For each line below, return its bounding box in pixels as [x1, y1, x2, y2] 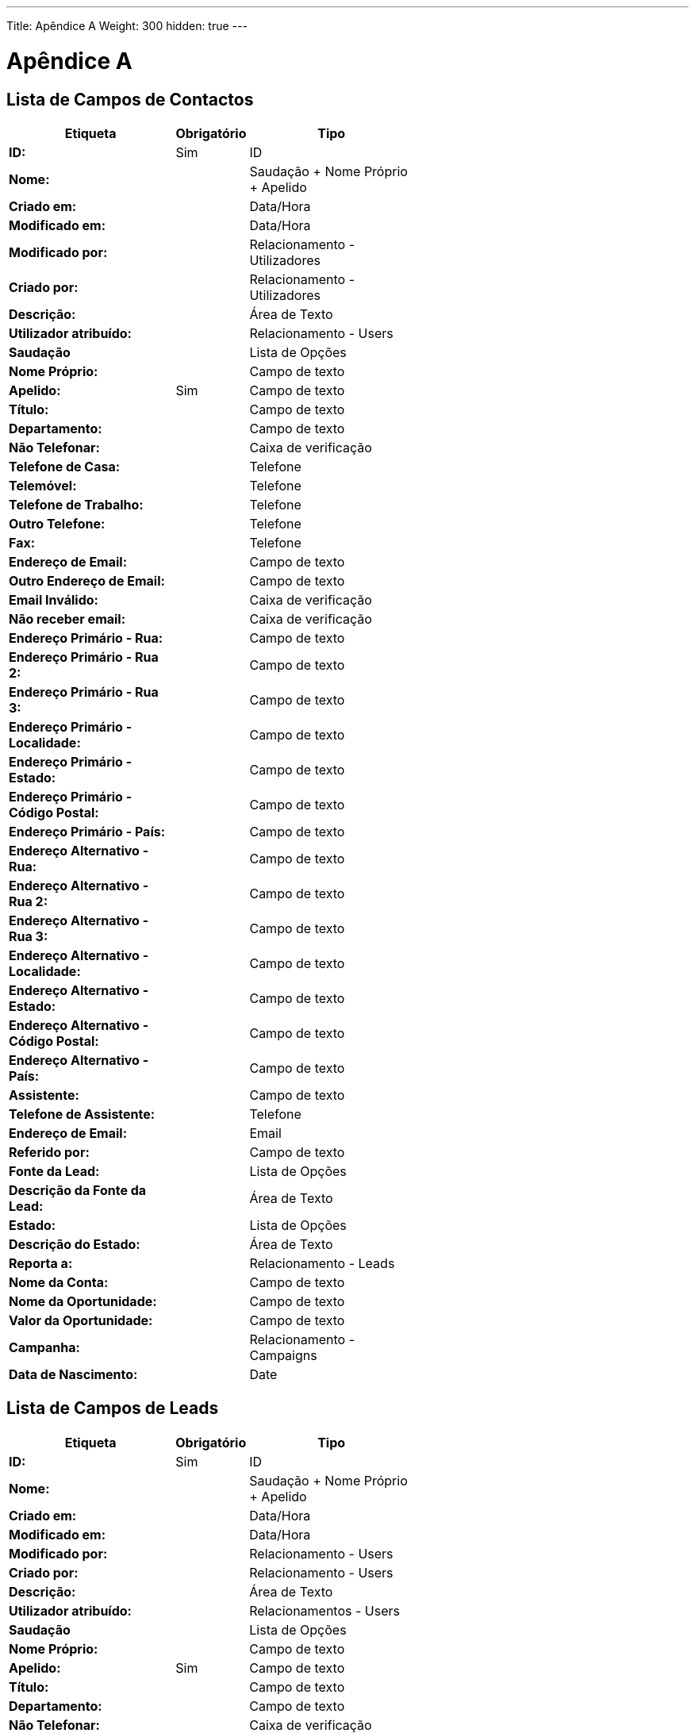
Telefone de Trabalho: [9, 496, 144, 513]
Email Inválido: [9, 591, 98, 608]
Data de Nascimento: [9, 1366, 138, 1382]
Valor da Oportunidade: [9, 1312, 153, 1328]
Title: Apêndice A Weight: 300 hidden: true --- [6, 19, 248, 33]
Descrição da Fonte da [9, 1182, 147, 1198]
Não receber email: [9, 610, 126, 627]
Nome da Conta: [9, 1274, 109, 1290]
